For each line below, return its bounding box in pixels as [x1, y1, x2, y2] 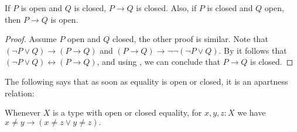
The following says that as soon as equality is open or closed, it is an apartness [5, 75, 288, 87]
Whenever [5, 106, 41, 119]
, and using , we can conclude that [97, 55, 220, 68]
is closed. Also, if [136, 2, 197, 13]
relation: [5, 86, 35, 99]
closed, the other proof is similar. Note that [112, 33, 268, 45]
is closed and [207, 2, 253, 13]
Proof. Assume [5, 33, 57, 45]
